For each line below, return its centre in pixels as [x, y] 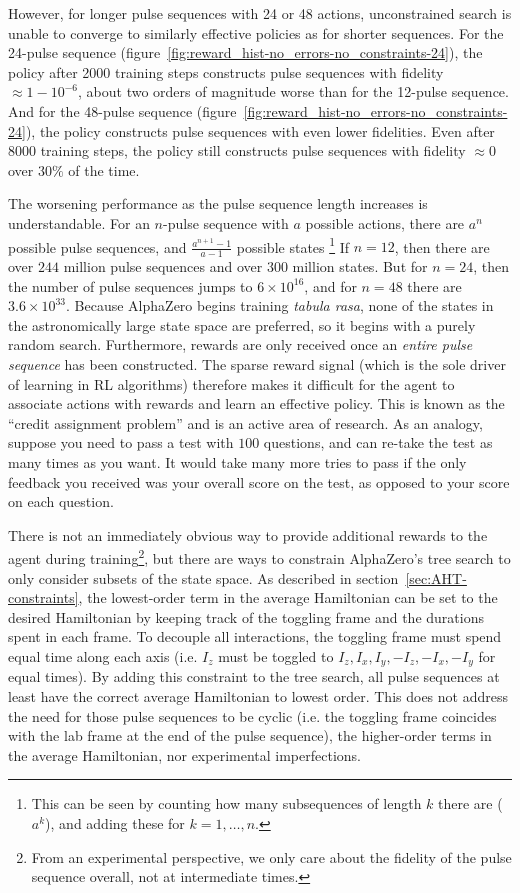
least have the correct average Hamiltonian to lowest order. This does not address [258, 696]
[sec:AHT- [436, 577]
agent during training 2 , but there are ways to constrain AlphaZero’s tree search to [259, 556]
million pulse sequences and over [163, 266]
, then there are [442, 246]
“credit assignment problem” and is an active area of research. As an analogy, [245, 422]
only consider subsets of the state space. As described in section [203, 577]
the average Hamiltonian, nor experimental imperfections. [184, 754]
